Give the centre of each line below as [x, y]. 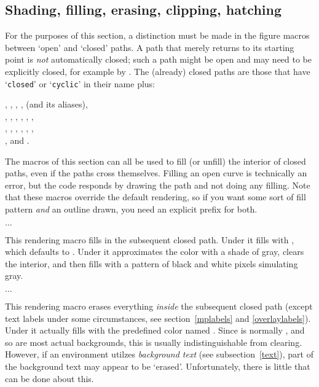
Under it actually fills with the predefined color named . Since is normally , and [155, 330]
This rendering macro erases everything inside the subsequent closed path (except [159, 306]
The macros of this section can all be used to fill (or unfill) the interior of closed [156, 161]
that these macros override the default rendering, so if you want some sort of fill [156, 197]
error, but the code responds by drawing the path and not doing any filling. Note [158, 185]
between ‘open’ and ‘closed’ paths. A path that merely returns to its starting [150, 47]
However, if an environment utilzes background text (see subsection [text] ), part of [159, 354]
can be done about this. [49, 378]
